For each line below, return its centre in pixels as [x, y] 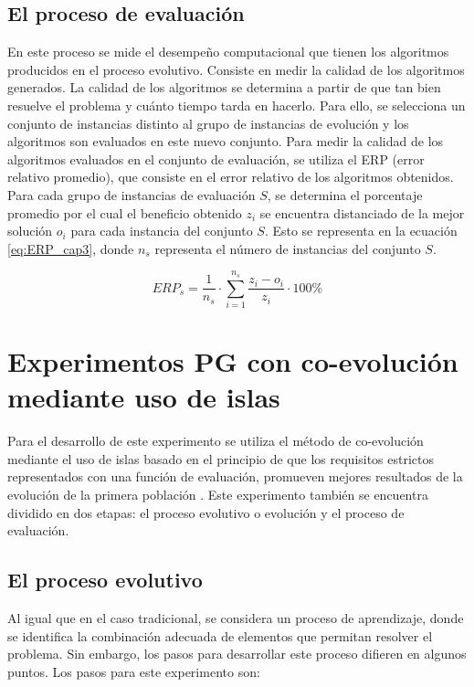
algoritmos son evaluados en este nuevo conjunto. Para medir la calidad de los [226, 141]
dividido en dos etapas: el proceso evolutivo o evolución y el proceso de [206, 512]
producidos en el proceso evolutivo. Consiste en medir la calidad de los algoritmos [236, 69]
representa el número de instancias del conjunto [288, 248]
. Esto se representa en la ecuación [361, 231]
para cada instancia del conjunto [162, 231]
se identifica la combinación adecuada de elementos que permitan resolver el [220, 635]
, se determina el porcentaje [345, 194]
